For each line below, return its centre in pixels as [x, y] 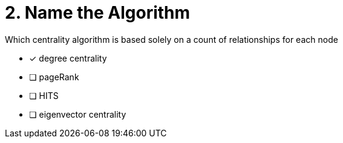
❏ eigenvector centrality [78, 114]
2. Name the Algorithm [98, 13]
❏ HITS [44, 95]
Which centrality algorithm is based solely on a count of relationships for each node [171, 39]
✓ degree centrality [68, 58]
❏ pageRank [54, 77]
